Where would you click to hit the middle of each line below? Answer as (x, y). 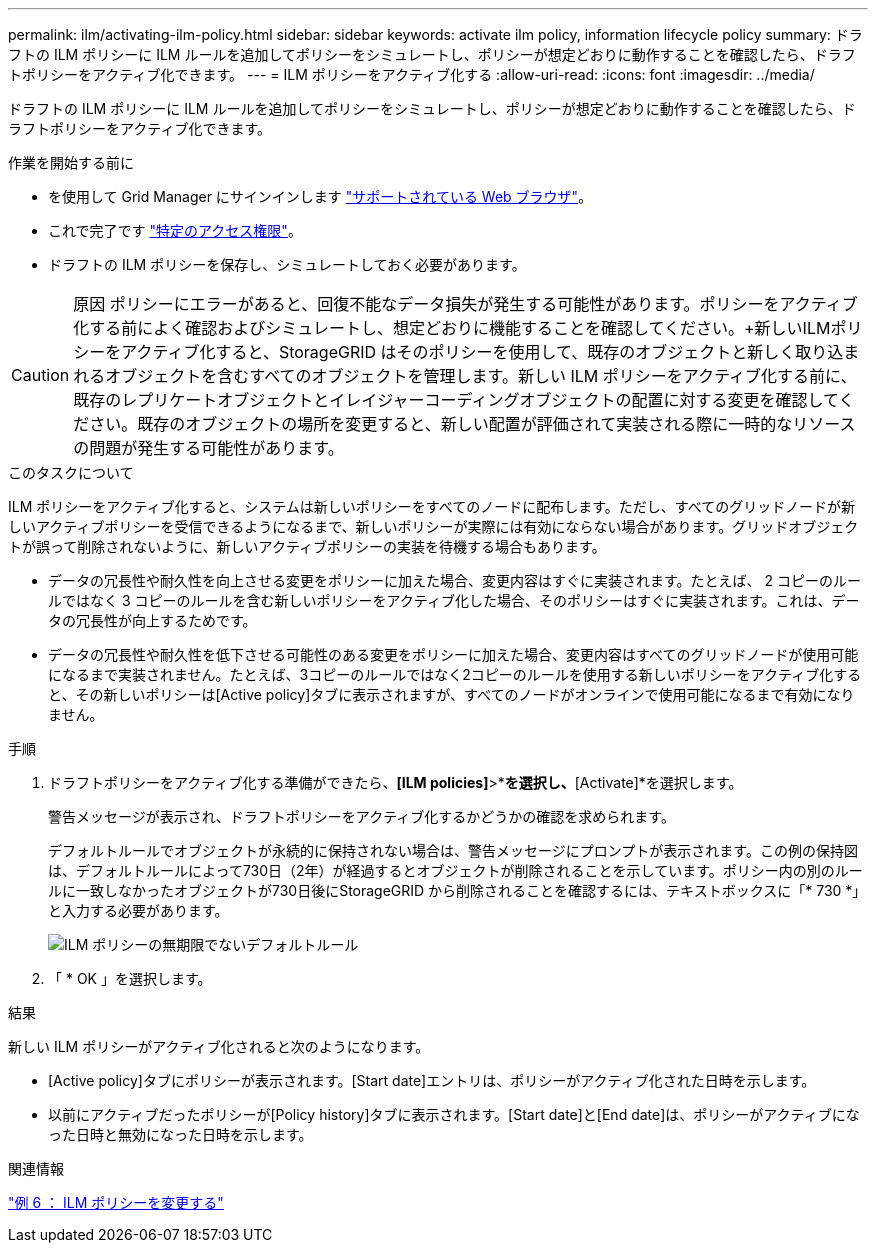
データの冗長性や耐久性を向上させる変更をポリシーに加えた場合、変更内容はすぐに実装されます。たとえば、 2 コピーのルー (455, 580)
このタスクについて (71, 472)
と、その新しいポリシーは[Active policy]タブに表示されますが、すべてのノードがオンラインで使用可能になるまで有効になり (451, 694)
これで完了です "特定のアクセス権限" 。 (175, 230)
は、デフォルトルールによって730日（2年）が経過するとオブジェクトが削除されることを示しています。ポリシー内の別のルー (455, 870)
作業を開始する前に (71, 162)
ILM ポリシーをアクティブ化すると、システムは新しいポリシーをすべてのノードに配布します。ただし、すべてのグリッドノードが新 (431, 506)
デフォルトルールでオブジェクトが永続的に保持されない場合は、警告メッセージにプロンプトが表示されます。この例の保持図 (453, 850)
